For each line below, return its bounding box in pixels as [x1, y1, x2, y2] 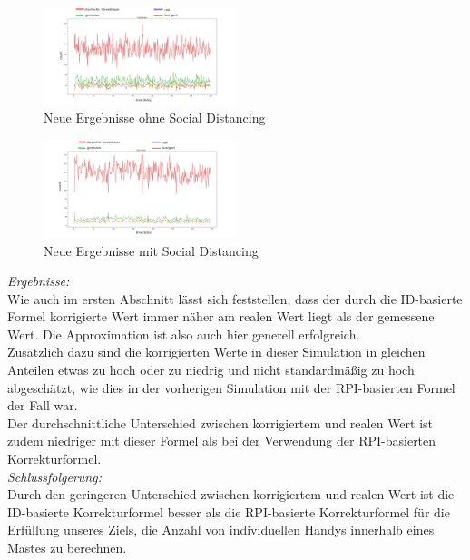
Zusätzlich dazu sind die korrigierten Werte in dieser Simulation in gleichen [7, 342, 426, 361]
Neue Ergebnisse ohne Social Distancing [44, 108, 266, 127]
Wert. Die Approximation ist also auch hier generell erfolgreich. [7, 324, 360, 343]
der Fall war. [7, 396, 78, 415]
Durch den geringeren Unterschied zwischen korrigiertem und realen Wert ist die [7, 485, 455, 504]
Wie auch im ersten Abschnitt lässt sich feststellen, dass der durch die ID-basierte [7, 289, 463, 308]
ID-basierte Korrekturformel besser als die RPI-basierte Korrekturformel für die [7, 502, 450, 521]
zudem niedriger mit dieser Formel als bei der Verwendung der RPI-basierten [7, 431, 436, 450]
